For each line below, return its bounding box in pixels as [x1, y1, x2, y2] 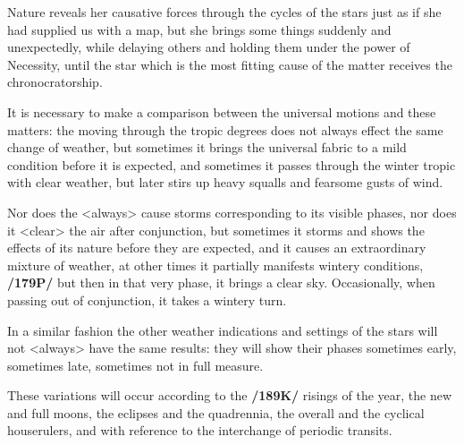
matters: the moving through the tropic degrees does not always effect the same [7, 120, 443, 139]
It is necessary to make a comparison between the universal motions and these [7, 102, 436, 121]
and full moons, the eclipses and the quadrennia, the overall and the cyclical [7, 403, 425, 422]
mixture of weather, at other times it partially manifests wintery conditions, [7, 255, 424, 274]
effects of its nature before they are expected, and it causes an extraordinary [7, 238, 426, 257]
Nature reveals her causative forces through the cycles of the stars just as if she [7, 3, 442, 21]
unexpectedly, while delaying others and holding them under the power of [7, 38, 410, 56]
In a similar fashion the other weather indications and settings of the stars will [7, 321, 438, 339]
